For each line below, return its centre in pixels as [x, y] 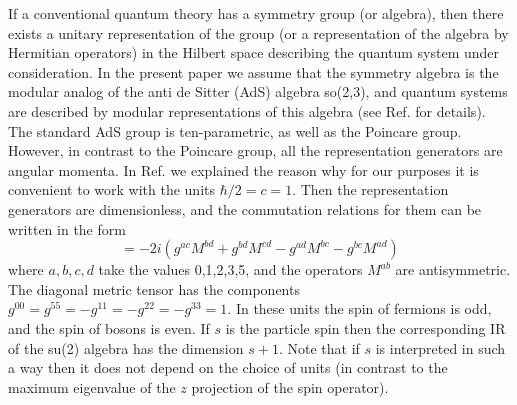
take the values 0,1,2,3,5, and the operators [230, 269]
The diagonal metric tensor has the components [154, 288]
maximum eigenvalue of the [92, 386]
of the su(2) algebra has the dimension [126, 347]
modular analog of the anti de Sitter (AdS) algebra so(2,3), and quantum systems [258, 91]
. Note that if [319, 347]
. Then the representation [370, 189]
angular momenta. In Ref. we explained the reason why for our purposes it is [243, 169]
